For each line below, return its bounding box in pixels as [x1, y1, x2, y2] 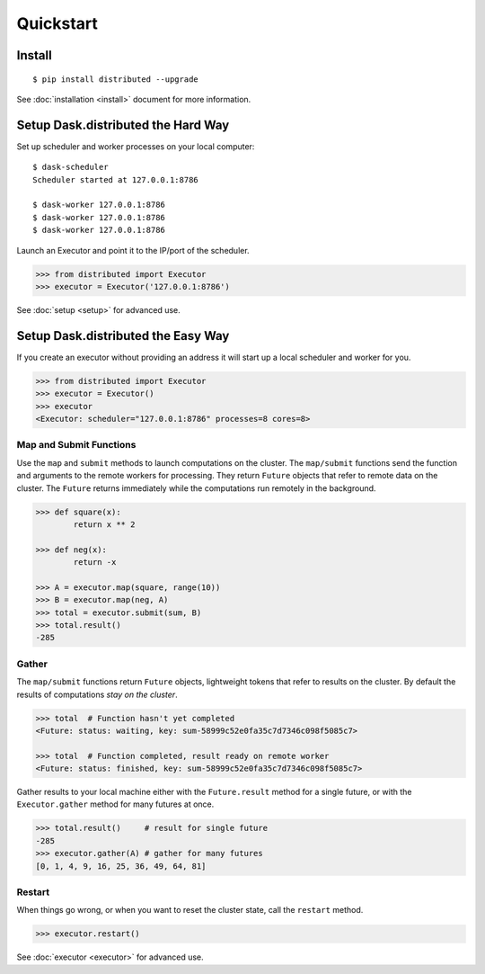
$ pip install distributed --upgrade [32, 74, 199, 85]
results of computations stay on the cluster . [16, 689, 179, 700]
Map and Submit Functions [16, 439, 137, 451]
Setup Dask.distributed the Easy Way [16, 328, 230, 344]
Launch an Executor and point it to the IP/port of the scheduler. [16, 245, 251, 255]
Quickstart [16, 13, 99, 33]
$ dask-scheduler [32, 162, 109, 173]
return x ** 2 [73, 519, 136, 530]
